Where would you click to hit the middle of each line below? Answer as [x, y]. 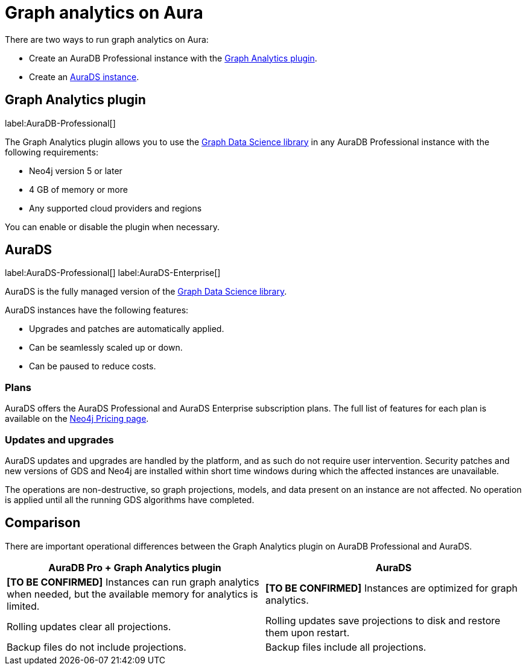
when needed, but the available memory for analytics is [132, 594]
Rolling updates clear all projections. [89, 626]
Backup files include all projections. [346, 647]
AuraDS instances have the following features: [97, 310]
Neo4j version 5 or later [76, 171]
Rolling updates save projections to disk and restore [383, 620]
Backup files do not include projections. [97, 647]
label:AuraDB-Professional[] [60, 123]
